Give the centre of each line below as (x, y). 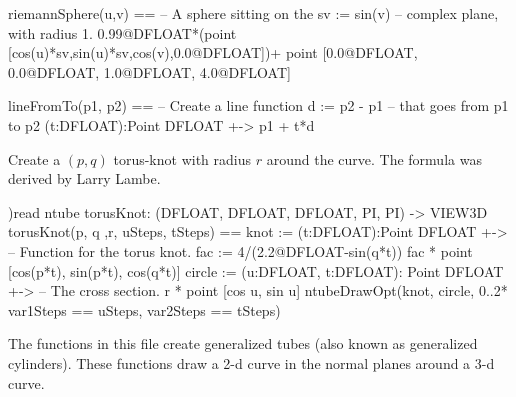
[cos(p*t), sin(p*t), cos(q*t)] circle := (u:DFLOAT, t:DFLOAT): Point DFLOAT (256, 270)
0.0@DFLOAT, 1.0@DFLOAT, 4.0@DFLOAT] (149, 71)
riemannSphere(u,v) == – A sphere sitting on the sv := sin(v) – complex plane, (253, 13)
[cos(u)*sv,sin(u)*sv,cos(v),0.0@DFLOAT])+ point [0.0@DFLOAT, (213, 52)
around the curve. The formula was (374, 158)
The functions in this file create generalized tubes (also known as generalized (243, 343)
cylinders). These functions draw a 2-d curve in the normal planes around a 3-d (251, 362)
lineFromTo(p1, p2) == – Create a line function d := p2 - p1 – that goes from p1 (258, 105)
